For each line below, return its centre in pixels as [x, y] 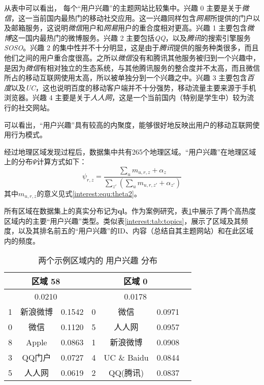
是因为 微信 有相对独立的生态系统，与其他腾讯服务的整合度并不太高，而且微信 [132, 67]
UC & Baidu [126, 357]
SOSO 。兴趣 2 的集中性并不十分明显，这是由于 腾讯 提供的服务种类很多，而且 [131, 48]
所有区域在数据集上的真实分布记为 [61, 211]
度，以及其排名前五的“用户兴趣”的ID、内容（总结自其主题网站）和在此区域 [129, 231]
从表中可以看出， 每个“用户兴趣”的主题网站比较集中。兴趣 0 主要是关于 [123, 8]
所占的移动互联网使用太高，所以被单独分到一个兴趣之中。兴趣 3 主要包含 [126, 78]
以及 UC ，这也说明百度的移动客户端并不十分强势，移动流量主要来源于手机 [134, 87]
